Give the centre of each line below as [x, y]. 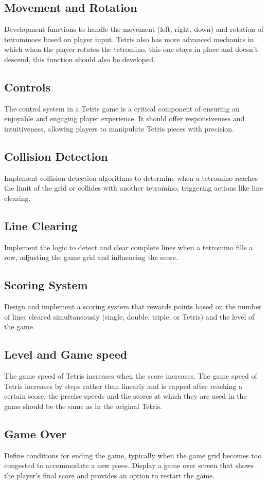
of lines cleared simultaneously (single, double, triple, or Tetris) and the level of [129, 316]
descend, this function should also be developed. [80, 59]
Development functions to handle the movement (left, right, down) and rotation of [134, 29]
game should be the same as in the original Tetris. [83, 406]
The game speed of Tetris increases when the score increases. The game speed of [131, 376]
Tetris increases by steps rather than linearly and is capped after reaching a [123, 386]
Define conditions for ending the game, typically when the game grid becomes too [133, 455]
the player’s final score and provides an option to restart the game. [110, 475]
